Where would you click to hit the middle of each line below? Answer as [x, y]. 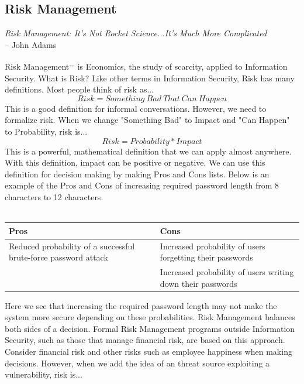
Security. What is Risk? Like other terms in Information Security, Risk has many [150, 78]
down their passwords [198, 283]
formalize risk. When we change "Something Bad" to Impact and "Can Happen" [147, 120]
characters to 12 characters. [54, 196]
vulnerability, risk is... [44, 374]
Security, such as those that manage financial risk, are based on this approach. [145, 340]
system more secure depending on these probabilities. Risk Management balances [150, 317]
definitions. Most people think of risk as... [80, 89]
